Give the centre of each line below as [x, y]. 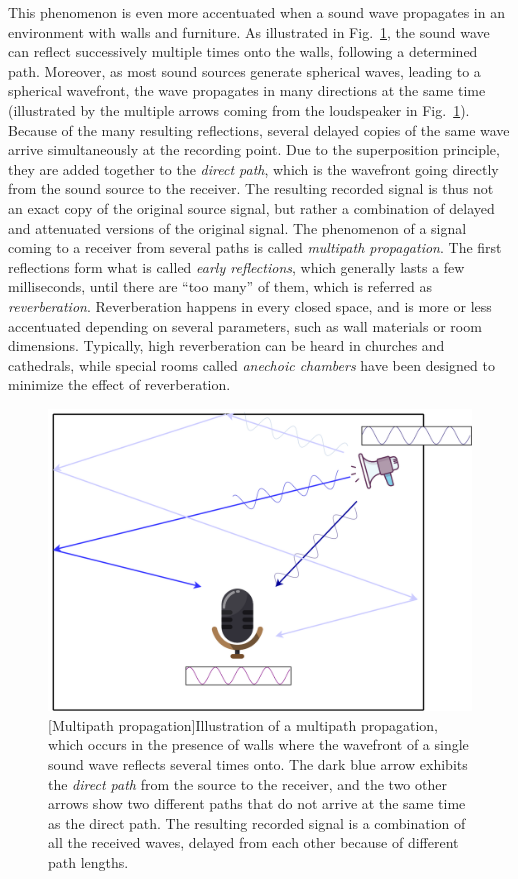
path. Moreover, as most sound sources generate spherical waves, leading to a [244, 70]
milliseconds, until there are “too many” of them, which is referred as [220, 286]
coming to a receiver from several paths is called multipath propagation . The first [255, 247]
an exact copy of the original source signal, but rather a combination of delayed [251, 207]
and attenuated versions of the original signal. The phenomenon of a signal [237, 227]
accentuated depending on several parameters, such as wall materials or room [245, 325]
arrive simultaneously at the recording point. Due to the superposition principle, [254, 149]
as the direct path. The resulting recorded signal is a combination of [257, 822]
